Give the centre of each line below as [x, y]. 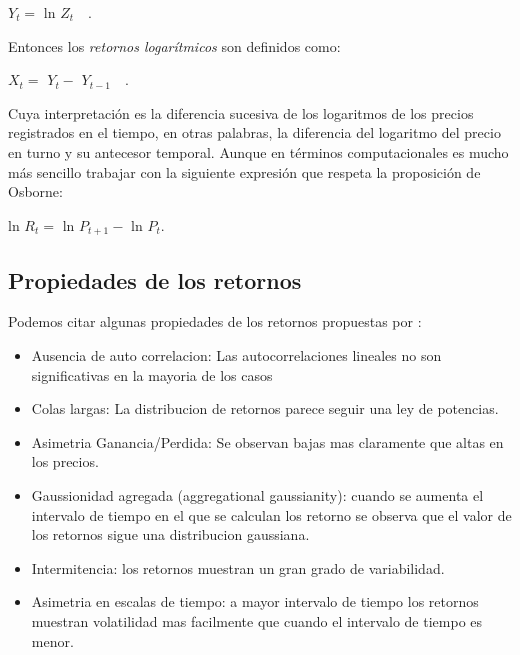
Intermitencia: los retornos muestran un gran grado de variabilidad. [238, 567]
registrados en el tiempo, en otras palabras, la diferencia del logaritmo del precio [254, 132]
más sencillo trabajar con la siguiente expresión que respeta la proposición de [244, 171]
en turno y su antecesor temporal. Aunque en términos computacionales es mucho [258, 151]
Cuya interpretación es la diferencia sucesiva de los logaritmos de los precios [241, 112]
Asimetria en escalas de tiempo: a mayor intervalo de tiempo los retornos [255, 601]
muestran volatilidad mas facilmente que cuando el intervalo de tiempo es [257, 620]
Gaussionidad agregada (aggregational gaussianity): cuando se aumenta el [257, 494]
